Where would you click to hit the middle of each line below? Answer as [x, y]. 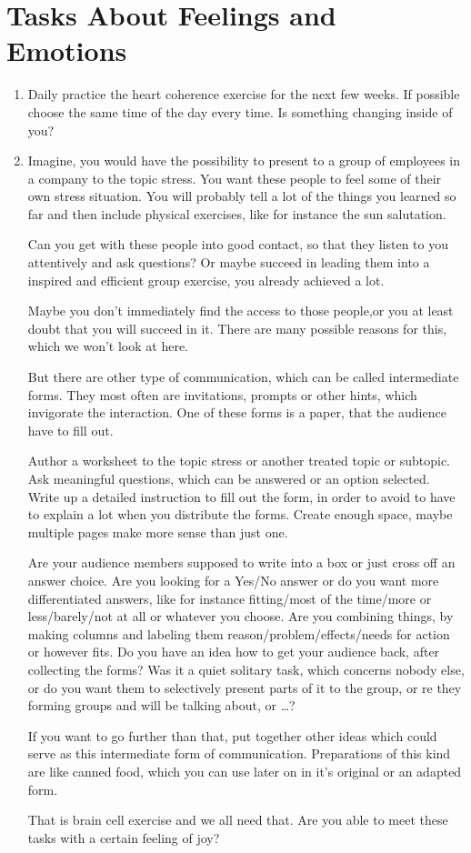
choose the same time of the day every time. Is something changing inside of [240, 111]
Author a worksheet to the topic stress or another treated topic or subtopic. [239, 461]
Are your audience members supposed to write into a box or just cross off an [241, 562]
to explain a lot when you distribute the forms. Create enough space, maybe [240, 514]
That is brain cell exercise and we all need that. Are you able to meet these [238, 820]
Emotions [67, 50]
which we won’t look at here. [108, 346]
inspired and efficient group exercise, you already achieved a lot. [206, 280]
